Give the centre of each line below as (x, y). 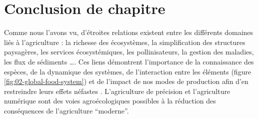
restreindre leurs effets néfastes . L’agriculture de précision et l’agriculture (117, 91)
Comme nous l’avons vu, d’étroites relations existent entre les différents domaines (129, 32)
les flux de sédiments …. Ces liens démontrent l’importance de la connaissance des (129, 61)
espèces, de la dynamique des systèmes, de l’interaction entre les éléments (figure (128, 71)
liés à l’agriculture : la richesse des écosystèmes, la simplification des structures (125, 42)
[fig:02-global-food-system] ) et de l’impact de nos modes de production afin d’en (126, 81)
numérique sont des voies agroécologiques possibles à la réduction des (110, 101)
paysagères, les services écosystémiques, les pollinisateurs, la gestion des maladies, (129, 52)
